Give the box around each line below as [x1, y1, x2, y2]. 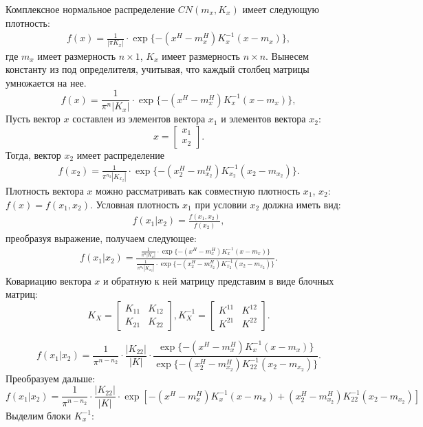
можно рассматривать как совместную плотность [96, 183, 301, 197]
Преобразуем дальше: [6, 371, 96, 385]
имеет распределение [76, 147, 164, 162]
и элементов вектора [221, 111, 306, 126]
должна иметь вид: [262, 197, 341, 211]
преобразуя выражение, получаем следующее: [6, 230, 197, 245]
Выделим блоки [6, 408, 72, 422]
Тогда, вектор [6, 147, 61, 162]
